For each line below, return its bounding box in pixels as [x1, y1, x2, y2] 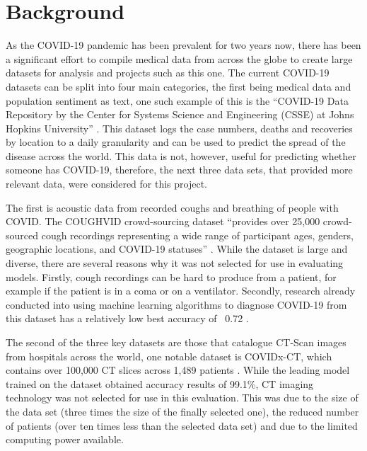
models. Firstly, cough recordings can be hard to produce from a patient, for [6, 269, 337, 284]
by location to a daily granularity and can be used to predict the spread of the [6, 135, 346, 149]
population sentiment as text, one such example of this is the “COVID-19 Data [6, 93, 349, 108]
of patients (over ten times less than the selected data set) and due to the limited [6, 418, 358, 433]
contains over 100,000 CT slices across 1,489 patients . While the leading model [6, 362, 350, 377]
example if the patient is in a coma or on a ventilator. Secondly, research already [6, 283, 356, 298]
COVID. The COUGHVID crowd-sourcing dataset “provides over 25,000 [6, 214, 320, 229]
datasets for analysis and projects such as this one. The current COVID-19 [6, 65, 330, 80]
